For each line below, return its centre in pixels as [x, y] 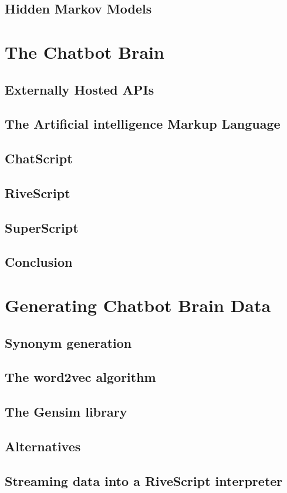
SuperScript [42, 227]
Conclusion [39, 262]
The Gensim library [66, 412]
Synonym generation [68, 342]
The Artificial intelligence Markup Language [143, 124]
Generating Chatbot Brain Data [138, 305]
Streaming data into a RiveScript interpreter [144, 480]
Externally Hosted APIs [80, 89]
